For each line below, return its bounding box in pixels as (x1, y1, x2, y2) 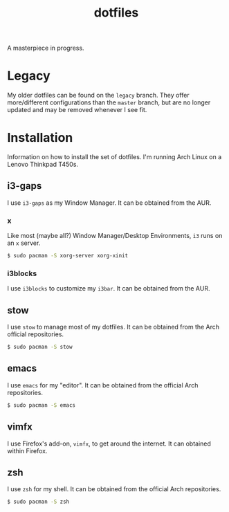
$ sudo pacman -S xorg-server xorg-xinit (7, 253, 129, 259)
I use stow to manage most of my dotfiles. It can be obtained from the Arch (7, 323, 220, 331)
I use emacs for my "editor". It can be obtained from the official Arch (7, 381, 199, 389)
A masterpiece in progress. (7, 44, 84, 53)
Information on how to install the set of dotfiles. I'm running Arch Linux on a (7, 153, 222, 161)
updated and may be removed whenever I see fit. (7, 106, 147, 114)
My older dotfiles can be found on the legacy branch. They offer (7, 91, 190, 100)
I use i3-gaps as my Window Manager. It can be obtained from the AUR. (7, 199, 212, 207)
